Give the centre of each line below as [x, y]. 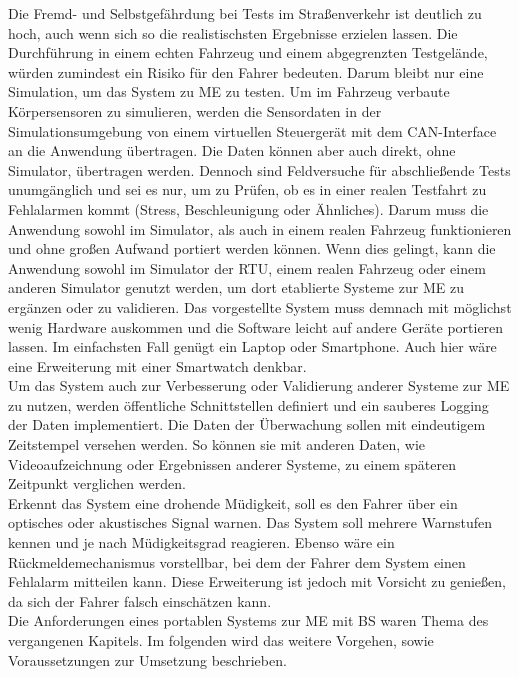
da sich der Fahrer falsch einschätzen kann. [140, 600]
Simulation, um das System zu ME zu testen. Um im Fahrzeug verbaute [229, 91]
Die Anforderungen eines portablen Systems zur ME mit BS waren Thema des [248, 620]
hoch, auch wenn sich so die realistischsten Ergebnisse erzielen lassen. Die [233, 32]
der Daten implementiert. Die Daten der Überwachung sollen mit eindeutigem [247, 424]
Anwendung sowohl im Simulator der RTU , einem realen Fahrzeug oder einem [247, 267]
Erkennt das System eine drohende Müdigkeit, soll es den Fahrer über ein [233, 502]
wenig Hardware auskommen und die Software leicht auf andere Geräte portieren [256, 326]
